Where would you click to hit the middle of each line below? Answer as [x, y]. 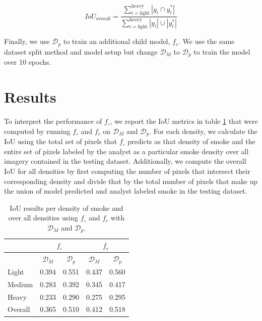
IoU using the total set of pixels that [61, 141]
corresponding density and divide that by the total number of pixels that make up [131, 181]
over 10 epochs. [28, 62]
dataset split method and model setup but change [81, 51]
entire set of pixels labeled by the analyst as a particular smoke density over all [126, 151]
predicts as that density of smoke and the [191, 141]
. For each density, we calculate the [203, 131]
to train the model [222, 51]
